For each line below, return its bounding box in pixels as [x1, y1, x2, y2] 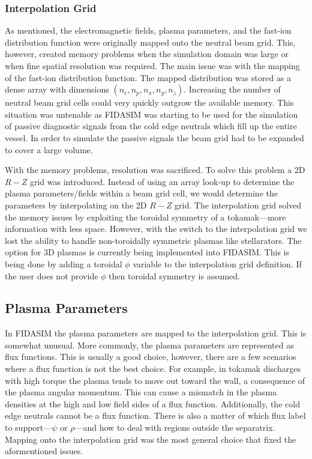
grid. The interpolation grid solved [175, 198, 302, 211]
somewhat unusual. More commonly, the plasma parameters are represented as [5, 338, 294, 351]
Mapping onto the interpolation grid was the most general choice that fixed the [5, 433, 296, 445]
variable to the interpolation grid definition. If [133, 257, 302, 270]
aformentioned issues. [5, 445, 83, 457]
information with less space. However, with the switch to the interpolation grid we [5, 222, 307, 235]
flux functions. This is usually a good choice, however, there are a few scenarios [5, 350, 296, 363]
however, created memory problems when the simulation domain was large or [5, 47, 289, 60]
